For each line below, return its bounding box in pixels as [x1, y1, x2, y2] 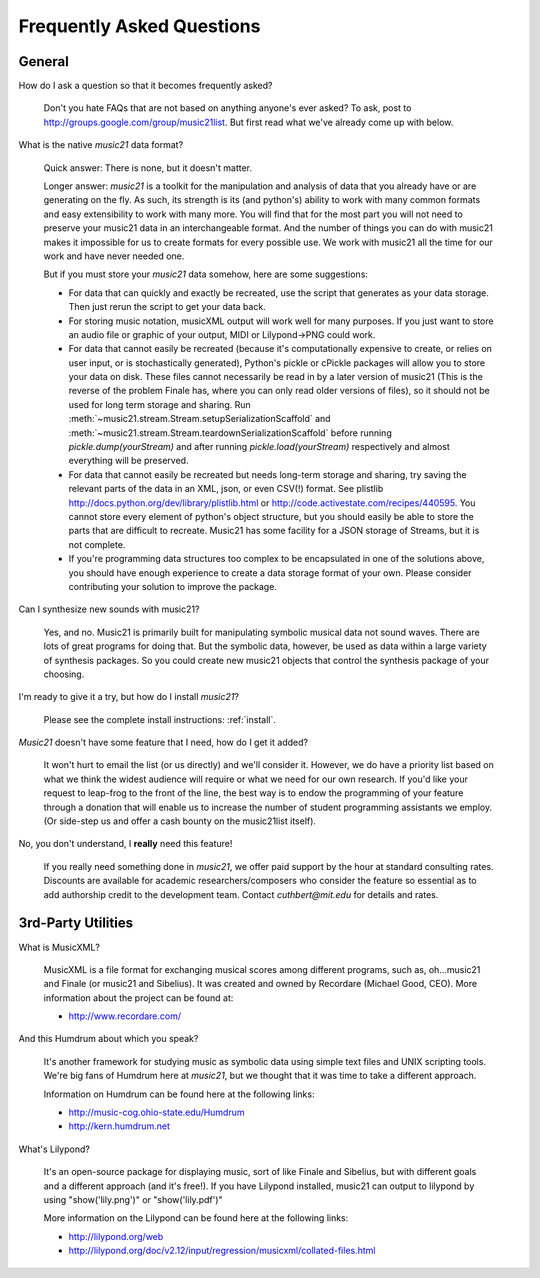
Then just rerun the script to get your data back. [68, 301, 267, 313]
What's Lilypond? [18, 1143, 90, 1155]
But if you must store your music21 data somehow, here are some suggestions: [43, 268, 369, 280]
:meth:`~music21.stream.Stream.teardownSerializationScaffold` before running [68, 426, 392, 439]
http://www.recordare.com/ [68, 1010, 182, 1022]
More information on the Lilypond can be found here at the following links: [43, 1212, 349, 1224]
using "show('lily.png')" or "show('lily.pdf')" [43, 1193, 224, 1205]
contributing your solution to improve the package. [68, 580, 277, 592]
